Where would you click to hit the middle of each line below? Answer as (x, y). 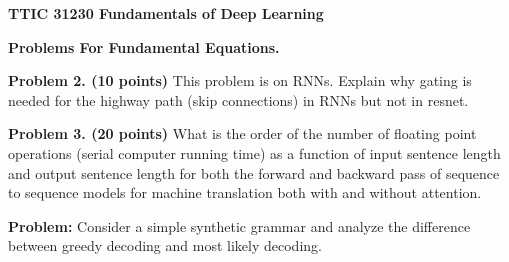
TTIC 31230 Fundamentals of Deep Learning (166, 13)
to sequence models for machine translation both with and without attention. (245, 192)
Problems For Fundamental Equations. (144, 46)
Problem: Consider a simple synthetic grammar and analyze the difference (239, 225)
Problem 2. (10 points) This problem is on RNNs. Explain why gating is (240, 80)
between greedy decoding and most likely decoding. (165, 245)
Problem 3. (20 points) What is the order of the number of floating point (242, 133)
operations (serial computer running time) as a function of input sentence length (254, 152)
